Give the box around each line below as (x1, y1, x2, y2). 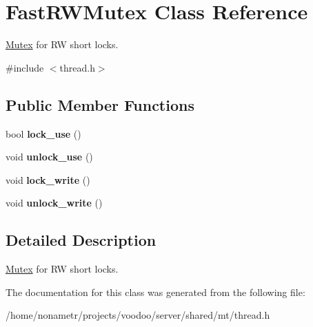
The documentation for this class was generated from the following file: (6, 284, 305, 299)
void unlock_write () (6, 196, 103, 210)
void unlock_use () (6, 149, 93, 164)
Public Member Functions (6, 94, 194, 115)
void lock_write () (6, 172, 90, 187)
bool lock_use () (6, 126, 81, 140)
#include (6, 60, 44, 74)
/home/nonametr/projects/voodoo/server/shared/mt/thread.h (6, 308, 270, 322)
